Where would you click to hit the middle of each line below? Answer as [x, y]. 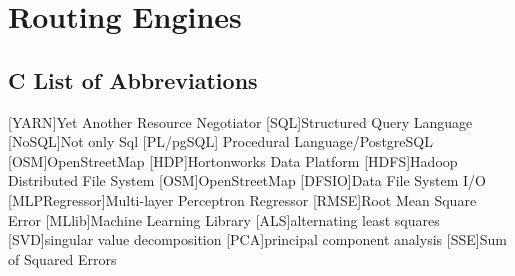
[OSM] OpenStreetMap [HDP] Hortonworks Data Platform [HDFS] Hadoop [233, 160]
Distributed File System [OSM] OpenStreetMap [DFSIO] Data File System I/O [247, 180]
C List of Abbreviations [133, 79]
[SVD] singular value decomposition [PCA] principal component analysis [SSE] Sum [257, 239]
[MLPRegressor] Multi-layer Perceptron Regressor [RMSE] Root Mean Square [242, 199]
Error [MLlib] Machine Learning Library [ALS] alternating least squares [224, 219]
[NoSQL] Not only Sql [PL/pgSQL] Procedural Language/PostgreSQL [220, 141]
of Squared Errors [62, 258]
